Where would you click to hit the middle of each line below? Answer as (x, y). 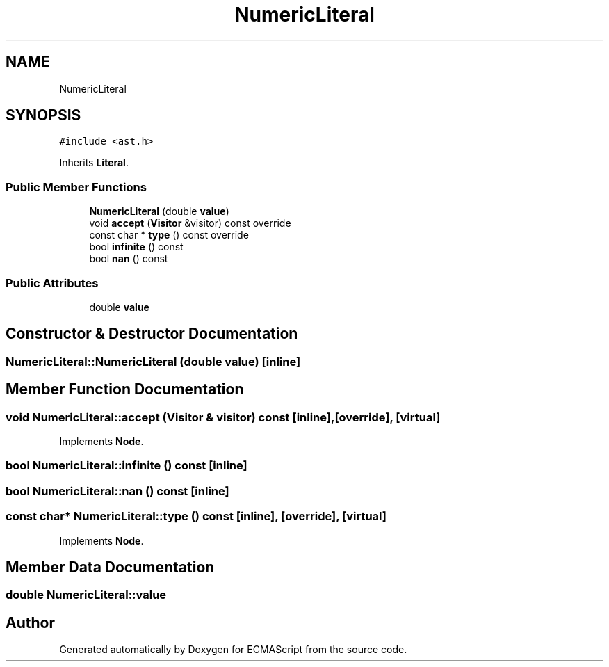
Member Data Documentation (110, 567)
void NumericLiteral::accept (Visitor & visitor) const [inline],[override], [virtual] (223, 417)
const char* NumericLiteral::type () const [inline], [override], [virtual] (196, 516)
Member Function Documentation (125, 389)
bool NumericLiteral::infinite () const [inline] (127, 466)
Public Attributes (52, 283)
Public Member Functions (76, 187)
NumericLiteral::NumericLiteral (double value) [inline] (153, 361)
